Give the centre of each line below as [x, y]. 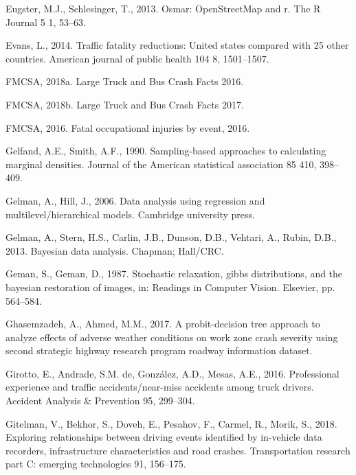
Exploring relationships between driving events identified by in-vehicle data [164, 437]
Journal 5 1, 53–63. [46, 22]
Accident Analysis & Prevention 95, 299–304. [100, 401]
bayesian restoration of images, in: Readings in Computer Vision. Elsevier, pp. [170, 287]
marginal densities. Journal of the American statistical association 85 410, [161, 164]
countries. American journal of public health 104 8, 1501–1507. [137, 58]
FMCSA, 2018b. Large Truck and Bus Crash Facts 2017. [125, 104]
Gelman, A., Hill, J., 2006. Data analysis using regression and [135, 200]
